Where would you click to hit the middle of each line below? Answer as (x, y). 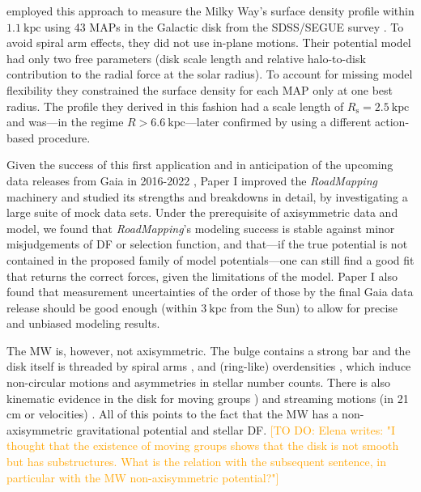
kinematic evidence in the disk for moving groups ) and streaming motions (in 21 (208, 398)
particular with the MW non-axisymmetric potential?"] (143, 477)
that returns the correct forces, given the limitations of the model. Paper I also (202, 276)
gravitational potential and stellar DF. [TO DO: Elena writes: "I (236, 429)
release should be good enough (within (102, 307)
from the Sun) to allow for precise (314, 307)
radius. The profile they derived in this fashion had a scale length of (175, 106)
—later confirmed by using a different (278, 122)
